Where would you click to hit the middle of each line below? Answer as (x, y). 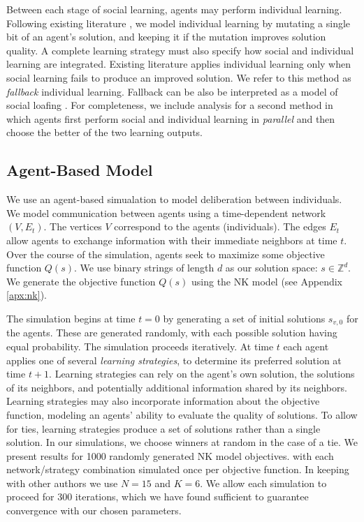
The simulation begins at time (71, 318)
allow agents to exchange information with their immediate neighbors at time (172, 240)
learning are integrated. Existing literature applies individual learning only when (179, 64)
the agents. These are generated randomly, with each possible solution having (172, 333)
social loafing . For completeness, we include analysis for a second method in (170, 105)
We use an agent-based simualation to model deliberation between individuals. (174, 199)
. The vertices (73, 226)
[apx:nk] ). (27, 295)
